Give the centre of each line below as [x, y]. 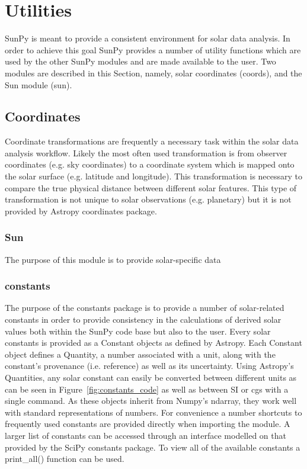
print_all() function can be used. [65, 459]
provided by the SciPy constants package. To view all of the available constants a [153, 447]
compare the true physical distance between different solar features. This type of [151, 187]
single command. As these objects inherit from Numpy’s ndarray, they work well [151, 401]
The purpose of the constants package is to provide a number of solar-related [145, 308]
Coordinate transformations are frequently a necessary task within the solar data [152, 141]
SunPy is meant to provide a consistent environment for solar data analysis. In [148, 38]
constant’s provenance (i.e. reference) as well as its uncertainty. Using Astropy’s [149, 366]
